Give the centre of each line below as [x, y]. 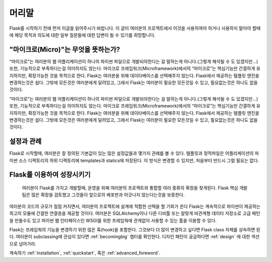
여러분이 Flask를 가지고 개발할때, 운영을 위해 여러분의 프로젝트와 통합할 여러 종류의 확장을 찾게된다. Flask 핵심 [130, 188]
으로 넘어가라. [23, 243]
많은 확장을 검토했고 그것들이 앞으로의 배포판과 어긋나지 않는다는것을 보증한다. [108, 195]
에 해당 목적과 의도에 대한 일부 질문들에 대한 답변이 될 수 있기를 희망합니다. [82, 35]
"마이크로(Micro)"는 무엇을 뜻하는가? [65, 50]
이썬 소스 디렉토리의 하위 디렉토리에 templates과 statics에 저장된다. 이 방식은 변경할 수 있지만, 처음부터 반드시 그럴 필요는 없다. [134, 160]
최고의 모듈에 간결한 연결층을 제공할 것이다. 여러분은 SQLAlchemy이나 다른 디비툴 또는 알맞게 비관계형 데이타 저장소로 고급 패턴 [135, 213]
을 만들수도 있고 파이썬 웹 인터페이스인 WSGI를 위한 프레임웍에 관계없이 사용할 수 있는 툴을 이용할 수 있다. [113, 220]
